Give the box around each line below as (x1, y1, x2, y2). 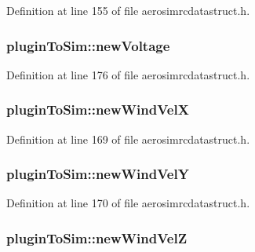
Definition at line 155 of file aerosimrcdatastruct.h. (6, 2, 250, 18)
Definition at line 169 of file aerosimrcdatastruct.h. (6, 130, 250, 147)
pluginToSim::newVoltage (6, 35, 170, 55)
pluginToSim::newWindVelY (6, 164, 189, 184)
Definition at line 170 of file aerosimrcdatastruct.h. (6, 195, 250, 211)
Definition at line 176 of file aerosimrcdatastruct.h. (6, 66, 250, 82)
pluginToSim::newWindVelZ (6, 228, 188, 247)
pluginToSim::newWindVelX (6, 100, 189, 119)
